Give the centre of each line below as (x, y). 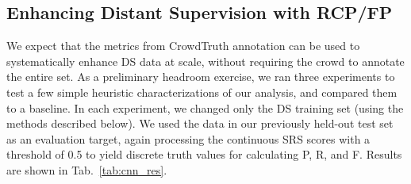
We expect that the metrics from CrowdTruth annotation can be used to (183, 46)
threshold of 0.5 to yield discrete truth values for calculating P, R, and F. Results (204, 154)
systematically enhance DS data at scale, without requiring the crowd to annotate (205, 61)
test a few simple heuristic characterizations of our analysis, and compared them (202, 92)
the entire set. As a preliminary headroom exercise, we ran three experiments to (201, 77)
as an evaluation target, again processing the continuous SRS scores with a (188, 138)
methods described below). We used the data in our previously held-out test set (200, 123)
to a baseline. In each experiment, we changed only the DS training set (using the (205, 107)
